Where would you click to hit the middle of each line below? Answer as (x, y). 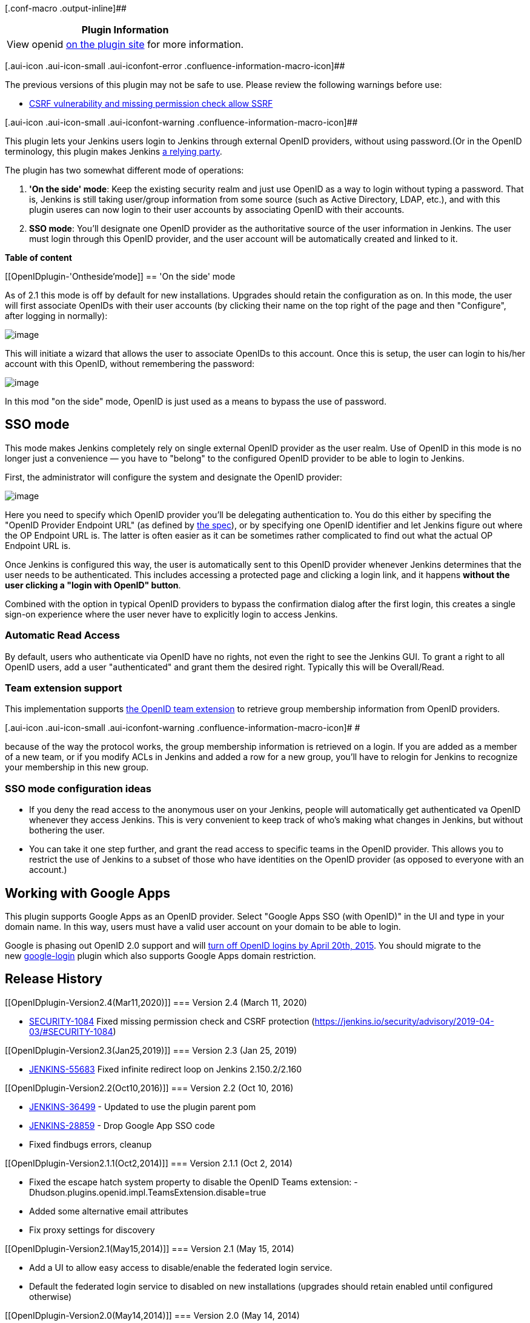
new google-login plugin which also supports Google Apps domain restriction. (161, 955)
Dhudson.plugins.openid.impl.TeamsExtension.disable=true (148, 1192)
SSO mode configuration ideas (78, 788)
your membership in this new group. (77, 767)
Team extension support (64, 688)
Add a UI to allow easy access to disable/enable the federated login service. (181, 1267)
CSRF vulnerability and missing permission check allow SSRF (151, 103)
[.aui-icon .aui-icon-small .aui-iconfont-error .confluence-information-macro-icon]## (175, 66)
